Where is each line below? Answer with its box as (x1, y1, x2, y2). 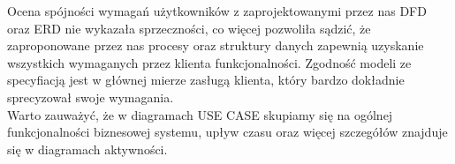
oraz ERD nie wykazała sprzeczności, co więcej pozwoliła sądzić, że (7, 19, 371, 37)
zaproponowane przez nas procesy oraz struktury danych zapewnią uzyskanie (7, 36, 424, 55)
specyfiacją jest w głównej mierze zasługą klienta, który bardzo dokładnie (7, 71, 405, 89)
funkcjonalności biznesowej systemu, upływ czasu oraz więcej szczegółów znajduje (7, 123, 448, 141)
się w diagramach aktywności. (7, 139, 168, 158)
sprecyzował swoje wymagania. (7, 87, 174, 106)
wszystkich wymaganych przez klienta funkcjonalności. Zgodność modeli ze (7, 53, 412, 71)
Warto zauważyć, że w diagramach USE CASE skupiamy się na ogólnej (7, 105, 393, 123)
